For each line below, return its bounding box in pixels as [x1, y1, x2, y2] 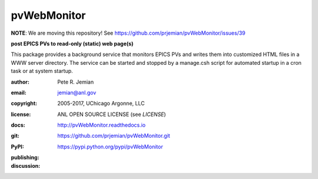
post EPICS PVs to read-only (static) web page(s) [11, 40, 134, 47]
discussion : [11, 162, 41, 169]
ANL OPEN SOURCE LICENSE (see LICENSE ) [57, 111, 166, 118]
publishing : [11, 154, 39, 161]
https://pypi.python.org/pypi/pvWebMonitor [57, 143, 163, 150]
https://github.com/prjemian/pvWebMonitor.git [57, 132, 170, 140]
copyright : [11, 100, 38, 107]
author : [11, 78, 29, 85]
